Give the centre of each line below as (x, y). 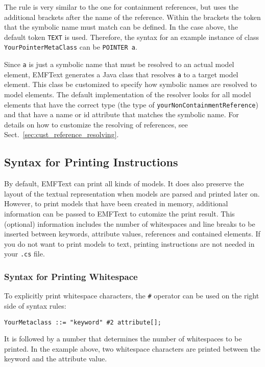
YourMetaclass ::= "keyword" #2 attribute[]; (83, 322)
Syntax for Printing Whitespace (71, 276)
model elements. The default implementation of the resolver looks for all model (128, 94)
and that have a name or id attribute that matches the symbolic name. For (122, 114)
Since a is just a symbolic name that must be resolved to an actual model (119, 64)
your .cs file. (25, 254)
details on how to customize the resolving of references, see (96, 124)
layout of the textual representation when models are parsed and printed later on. (132, 193)
